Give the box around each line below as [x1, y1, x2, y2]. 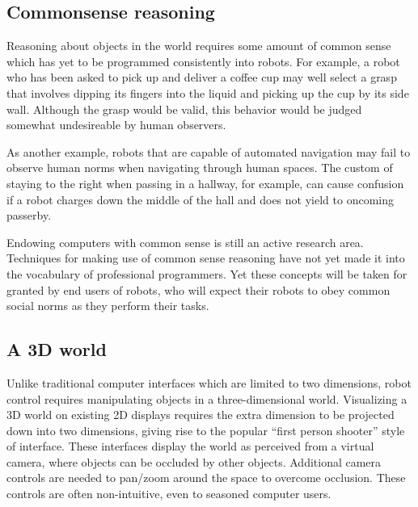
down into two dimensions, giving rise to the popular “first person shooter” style [6, 421, 405, 438]
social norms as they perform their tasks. [6, 297, 209, 314]
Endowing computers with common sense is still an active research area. [6, 233, 364, 250]
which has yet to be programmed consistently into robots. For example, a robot [6, 52, 400, 69]
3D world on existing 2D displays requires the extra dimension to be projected [6, 406, 395, 423]
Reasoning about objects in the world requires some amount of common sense [6, 37, 391, 54]
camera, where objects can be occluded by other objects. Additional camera [6, 453, 382, 470]
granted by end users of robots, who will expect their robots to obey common [6, 281, 391, 298]
